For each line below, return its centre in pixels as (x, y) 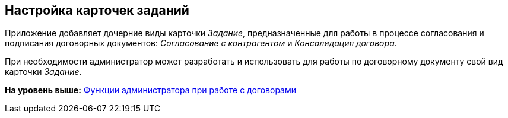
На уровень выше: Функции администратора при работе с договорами (151, 90)
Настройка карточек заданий (97, 10)
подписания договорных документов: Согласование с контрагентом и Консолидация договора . (201, 43)
